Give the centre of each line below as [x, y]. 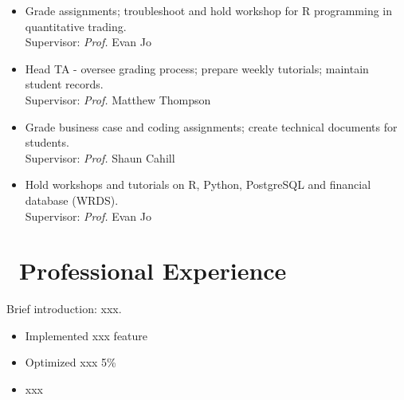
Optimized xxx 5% [71, 362]
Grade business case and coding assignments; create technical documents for [211, 126]
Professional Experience [153, 271]
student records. [64, 84]
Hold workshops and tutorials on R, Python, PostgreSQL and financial [198, 184]
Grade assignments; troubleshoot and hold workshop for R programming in [209, 10]
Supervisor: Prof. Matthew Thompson [118, 99]
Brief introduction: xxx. [64, 309]
